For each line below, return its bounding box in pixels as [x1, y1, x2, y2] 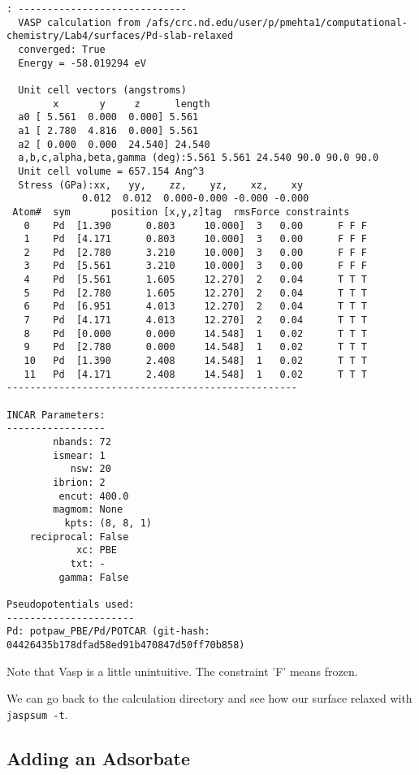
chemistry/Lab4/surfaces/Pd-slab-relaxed [6, 30, 234, 42]
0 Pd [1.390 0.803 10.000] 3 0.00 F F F [24, 219, 367, 232]
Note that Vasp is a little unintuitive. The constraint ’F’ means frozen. [6, 662, 358, 679]
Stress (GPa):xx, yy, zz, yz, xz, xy [18, 179, 304, 191]
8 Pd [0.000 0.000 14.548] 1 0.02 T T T [24, 327, 367, 340]
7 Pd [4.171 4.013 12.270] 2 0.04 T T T [24, 314, 367, 327]
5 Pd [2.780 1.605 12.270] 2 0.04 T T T [24, 287, 367, 299]
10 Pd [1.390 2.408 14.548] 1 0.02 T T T [24, 355, 367, 367]
